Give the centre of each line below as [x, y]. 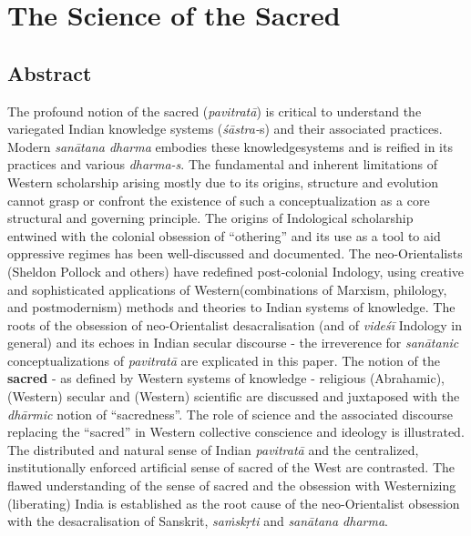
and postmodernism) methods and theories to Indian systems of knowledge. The [231, 307]
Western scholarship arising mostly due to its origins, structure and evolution [223, 182]
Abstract [50, 72]
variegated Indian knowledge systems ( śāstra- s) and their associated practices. [225, 129]
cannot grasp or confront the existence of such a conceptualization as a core [219, 200]
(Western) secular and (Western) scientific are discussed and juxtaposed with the [234, 396]
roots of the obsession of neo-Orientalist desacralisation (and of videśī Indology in [235, 324]
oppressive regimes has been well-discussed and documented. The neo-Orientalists [235, 253]
